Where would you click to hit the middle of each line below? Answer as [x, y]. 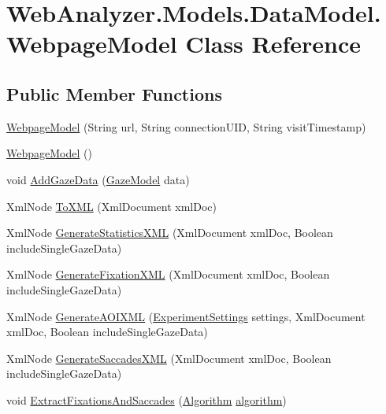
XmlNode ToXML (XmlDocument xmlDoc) [111, 206]
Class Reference [273, 44]
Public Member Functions [114, 93]
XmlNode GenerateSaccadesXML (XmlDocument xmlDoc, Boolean [169, 358]
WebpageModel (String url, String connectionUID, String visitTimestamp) [186, 126]
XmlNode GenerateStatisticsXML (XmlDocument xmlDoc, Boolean [170, 233]
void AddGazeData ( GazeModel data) [98, 179]
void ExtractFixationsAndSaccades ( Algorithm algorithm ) [147, 399]
